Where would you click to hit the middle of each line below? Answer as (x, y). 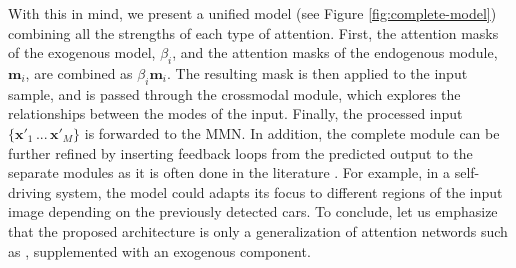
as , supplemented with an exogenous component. (159, 250)
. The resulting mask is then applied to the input (317, 72)
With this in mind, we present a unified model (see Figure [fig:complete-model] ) (252, 13)
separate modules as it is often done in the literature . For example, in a (229, 172)
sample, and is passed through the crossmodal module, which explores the (234, 93)
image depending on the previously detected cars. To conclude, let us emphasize (253, 211)
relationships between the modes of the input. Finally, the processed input (235, 113)
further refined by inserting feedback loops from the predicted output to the (240, 152)
